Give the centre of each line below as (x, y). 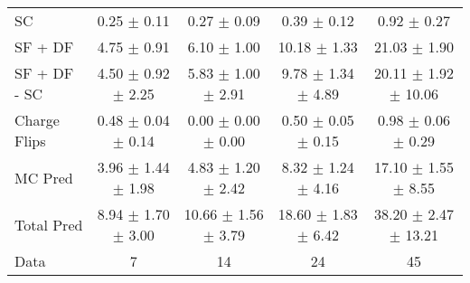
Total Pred (49, 224)
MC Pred (44, 177)
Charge (37, 120)
